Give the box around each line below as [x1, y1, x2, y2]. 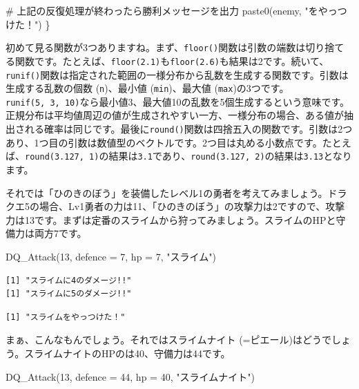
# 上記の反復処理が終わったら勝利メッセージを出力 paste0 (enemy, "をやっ [6, 3, 338, 17]
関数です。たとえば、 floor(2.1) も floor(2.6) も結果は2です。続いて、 [14, 53, 329, 68]
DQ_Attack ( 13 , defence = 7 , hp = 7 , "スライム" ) [6, 249, 216, 263]
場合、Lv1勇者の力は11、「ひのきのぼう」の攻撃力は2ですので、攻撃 [39, 199, 345, 214]
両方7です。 [34, 226, 87, 240]
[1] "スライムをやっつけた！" [6, 312, 126, 322]
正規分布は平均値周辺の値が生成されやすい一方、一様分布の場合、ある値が [6, 108, 344, 122]
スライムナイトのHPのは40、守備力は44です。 [24, 345, 231, 360]
